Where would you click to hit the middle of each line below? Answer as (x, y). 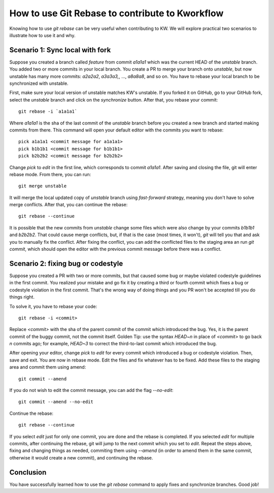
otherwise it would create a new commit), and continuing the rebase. (81, 457)
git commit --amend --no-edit (56, 402)
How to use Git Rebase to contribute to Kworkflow (116, 13)
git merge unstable (43, 186)
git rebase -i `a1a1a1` (48, 111)
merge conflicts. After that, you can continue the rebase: (68, 205)
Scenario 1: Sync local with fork (60, 50)
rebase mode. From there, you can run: (50, 174)
